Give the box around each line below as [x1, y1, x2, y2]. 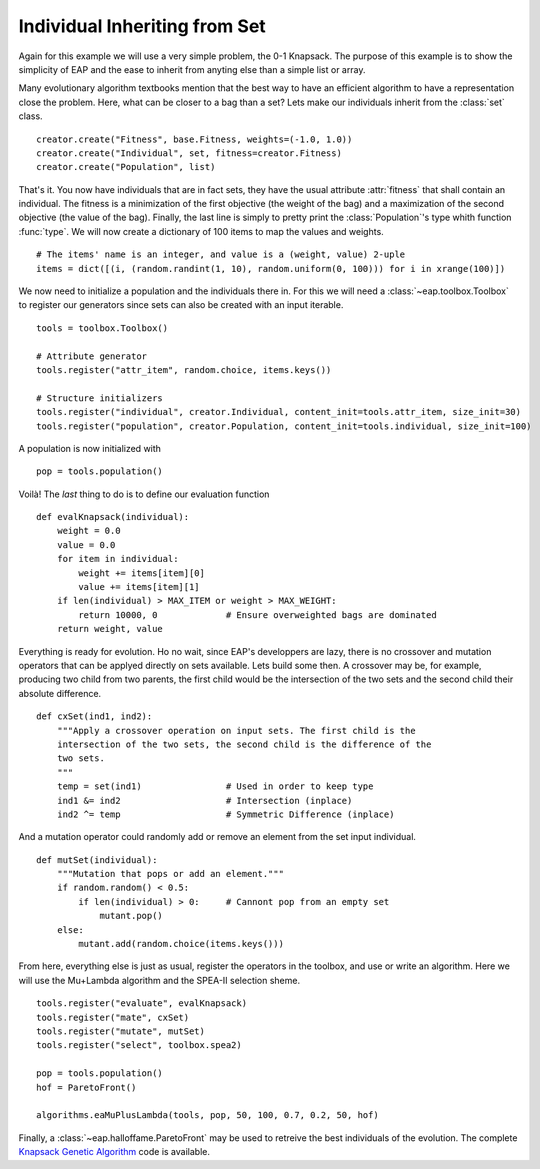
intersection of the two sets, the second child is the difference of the [56, 738, 432, 750]
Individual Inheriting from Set [18, 15, 267, 37]
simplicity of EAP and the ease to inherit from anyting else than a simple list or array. [18, 63, 366, 75]
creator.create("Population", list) [36, 161, 216, 173]
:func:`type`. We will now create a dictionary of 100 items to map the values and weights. [18, 225, 384, 237]
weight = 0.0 [56, 525, 121, 537]
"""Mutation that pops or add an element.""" [56, 868, 285, 880]
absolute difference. [18, 687, 102, 699]
